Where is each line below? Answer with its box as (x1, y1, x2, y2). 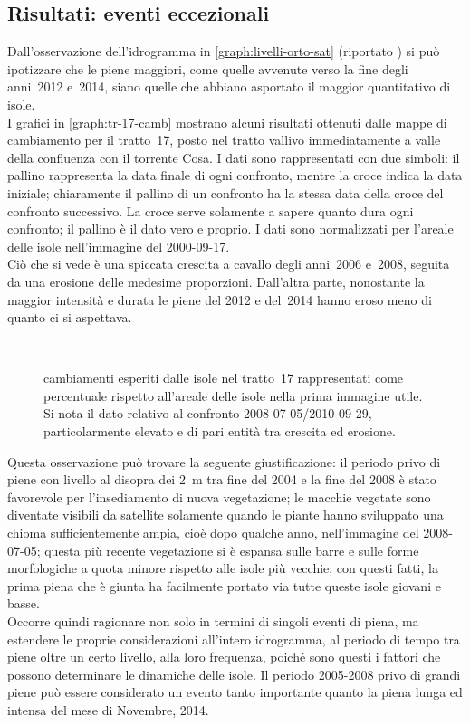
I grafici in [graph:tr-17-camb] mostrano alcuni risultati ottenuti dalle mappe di (7, 112, 447, 131)
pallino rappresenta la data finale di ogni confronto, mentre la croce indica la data (7, 166, 463, 185)
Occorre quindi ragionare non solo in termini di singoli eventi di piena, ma (7, 612, 419, 631)
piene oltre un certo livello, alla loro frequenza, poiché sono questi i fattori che (7, 647, 441, 666)
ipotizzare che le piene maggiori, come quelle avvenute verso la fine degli (7, 59, 408, 78)
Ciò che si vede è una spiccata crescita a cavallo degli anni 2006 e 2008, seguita (7, 254, 450, 273)
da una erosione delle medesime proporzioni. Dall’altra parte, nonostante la (7, 272, 425, 291)
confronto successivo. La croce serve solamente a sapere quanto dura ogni (7, 201, 414, 220)
